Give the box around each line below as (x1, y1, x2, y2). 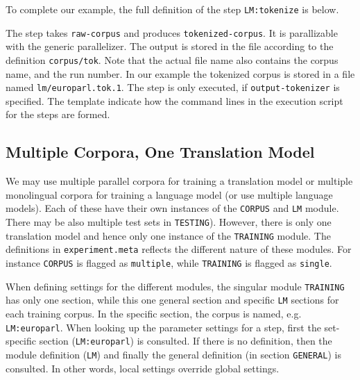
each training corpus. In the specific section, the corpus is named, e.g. (6, 306, 302, 320)
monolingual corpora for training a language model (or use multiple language (6, 187, 333, 201)
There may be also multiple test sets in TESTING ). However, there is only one (6, 215, 332, 229)
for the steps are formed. (6, 107, 110, 122)
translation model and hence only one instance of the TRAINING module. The (6, 228, 331, 242)
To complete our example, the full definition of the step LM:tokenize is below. (6, 2, 339, 16)
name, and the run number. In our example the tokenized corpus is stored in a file (6, 66, 355, 81)
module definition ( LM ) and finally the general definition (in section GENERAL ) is (6, 347, 341, 361)
